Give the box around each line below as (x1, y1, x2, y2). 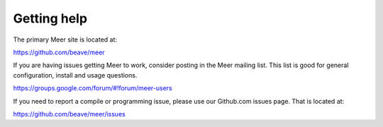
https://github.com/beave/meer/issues (13, 109, 126, 118)
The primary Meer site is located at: (13, 35, 117, 44)
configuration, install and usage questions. (13, 71, 138, 79)
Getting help (13, 11, 88, 26)
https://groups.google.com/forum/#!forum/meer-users (13, 84, 173, 92)
